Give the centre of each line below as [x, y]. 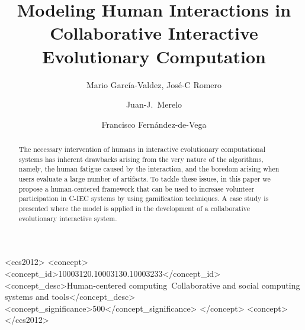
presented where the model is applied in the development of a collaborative [134, 208]
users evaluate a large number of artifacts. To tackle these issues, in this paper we [145, 179]
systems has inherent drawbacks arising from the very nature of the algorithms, [141, 159]
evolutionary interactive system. [68, 218]
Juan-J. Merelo [154, 104]
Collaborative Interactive [154, 33]
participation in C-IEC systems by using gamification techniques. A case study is [144, 198]
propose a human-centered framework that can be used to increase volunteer [137, 188]
